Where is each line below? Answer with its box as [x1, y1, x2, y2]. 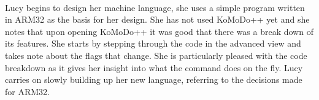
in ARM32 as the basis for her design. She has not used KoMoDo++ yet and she [5, 13, 310, 26]
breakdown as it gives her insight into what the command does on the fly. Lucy [5, 61, 303, 74]
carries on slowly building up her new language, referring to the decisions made [5, 73, 302, 86]
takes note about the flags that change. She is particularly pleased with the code [5, 48, 307, 61]
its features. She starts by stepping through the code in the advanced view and [5, 37, 301, 50]
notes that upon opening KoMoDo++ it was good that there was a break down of [5, 25, 313, 37]
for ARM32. [5, 85, 50, 98]
